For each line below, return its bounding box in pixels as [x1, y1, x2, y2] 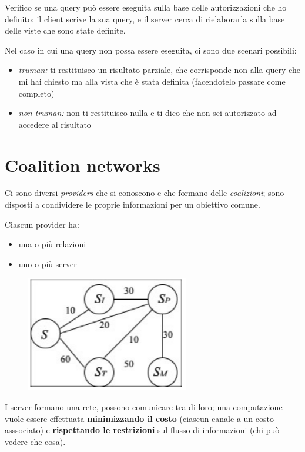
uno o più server [18, 257, 77, 270]
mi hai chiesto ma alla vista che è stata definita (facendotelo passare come [18, 75, 286, 87]
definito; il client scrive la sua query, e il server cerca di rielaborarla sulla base [5, 12, 285, 25]
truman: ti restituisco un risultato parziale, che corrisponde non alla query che [18, 64, 300, 76]
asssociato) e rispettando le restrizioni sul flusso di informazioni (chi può [5, 424, 280, 436]
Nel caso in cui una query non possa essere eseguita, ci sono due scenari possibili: [5, 44, 297, 56]
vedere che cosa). [5, 435, 66, 447]
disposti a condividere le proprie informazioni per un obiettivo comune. [5, 198, 260, 211]
